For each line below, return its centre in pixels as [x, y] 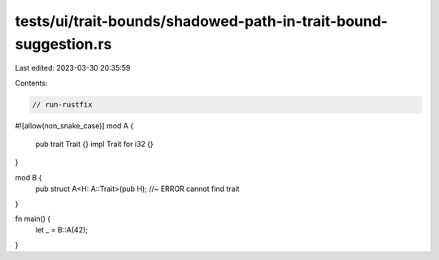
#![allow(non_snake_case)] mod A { [74, 125]
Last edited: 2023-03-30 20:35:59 [73, 68]
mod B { [28, 177]
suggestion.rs [63, 44]
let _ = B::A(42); [62, 230]
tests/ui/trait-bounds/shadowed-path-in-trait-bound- [201, 21]
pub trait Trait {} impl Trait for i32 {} [94, 144]
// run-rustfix [62, 104]
